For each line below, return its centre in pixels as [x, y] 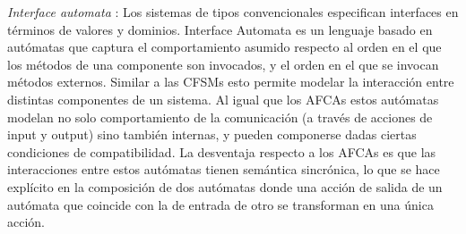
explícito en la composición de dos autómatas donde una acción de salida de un [225, 186]
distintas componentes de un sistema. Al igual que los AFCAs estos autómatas [223, 99]
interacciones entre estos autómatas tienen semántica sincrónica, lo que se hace [224, 169]
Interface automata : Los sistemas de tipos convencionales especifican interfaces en [233, 12]
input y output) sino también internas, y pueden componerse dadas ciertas [212, 134]
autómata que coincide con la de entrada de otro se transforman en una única [220, 204]
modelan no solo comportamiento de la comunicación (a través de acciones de [220, 117]
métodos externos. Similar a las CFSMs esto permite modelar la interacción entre [231, 82]
